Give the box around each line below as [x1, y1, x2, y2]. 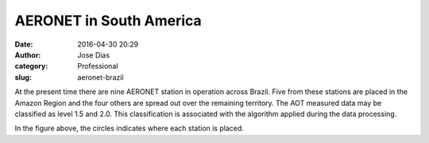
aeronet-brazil [77, 72, 124, 82]
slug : [14, 72, 32, 82]
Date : [14, 40, 33, 49]
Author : [14, 50, 41, 59]
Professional [77, 62, 118, 71]
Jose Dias [77, 50, 110, 59]
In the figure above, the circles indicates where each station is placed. [14, 123, 244, 134]
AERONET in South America [14, 12, 202, 29]
